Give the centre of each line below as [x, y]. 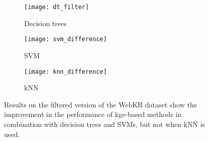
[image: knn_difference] [66, 72]
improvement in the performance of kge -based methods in [93, 114]
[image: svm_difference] [66, 39]
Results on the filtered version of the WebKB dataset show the [100, 104]
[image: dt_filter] [57, 7]
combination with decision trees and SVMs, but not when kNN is [105, 124]
